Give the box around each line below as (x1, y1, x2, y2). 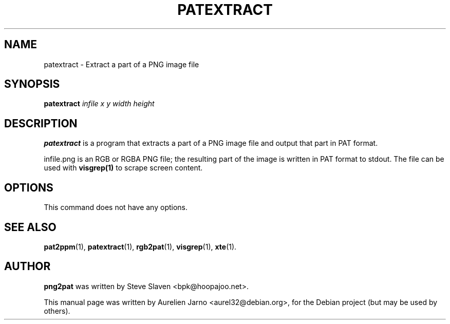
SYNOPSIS (4, 78, 60, 91)
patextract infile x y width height (44, 99, 155, 108)
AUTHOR (4, 260, 51, 273)
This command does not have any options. (44, 203, 188, 212)
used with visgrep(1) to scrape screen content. (44, 163, 203, 173)
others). (44, 306, 70, 315)
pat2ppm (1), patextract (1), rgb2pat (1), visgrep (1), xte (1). (44, 242, 237, 251)
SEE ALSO (4, 220, 57, 234)
